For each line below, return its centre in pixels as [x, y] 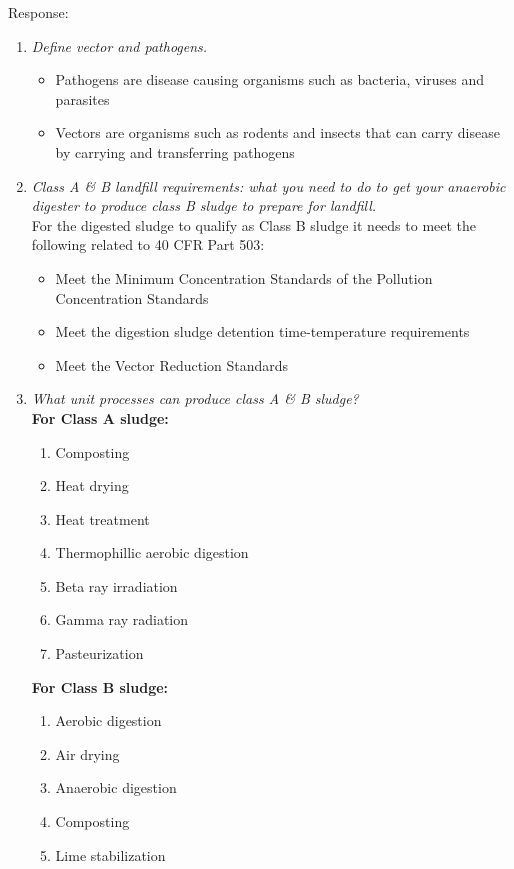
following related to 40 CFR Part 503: [148, 244]
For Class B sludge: [100, 686]
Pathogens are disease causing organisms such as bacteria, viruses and [270, 79]
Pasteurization [99, 653]
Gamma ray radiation [122, 619]
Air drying [87, 753]
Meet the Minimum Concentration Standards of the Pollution [244, 277]
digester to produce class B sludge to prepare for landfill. [204, 205]
